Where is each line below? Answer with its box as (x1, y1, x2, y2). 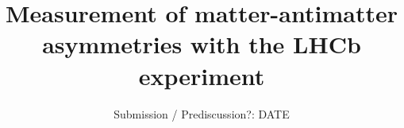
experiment (138, 59, 265, 91)
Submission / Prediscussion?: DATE (114, 105, 290, 122)
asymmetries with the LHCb (42, 28, 361, 60)
